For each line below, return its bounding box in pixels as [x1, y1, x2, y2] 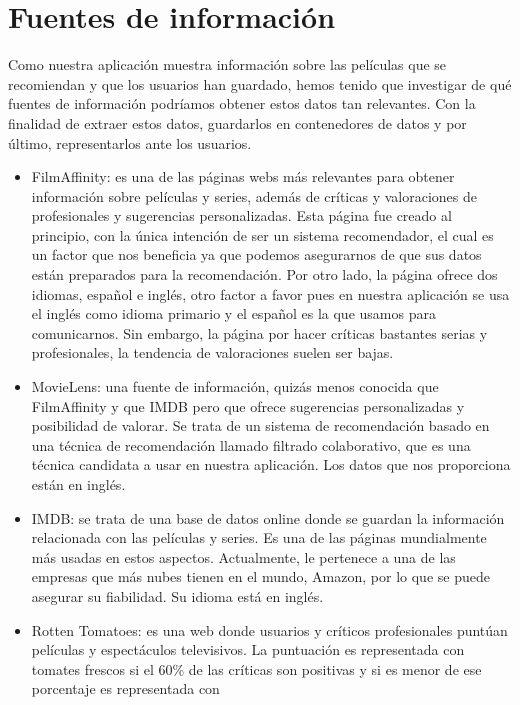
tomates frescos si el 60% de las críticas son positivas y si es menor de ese [31, 658, 482, 679]
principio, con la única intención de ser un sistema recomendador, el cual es [31, 224, 494, 245]
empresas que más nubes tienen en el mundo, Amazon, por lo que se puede [31, 566, 490, 587]
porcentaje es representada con [31, 678, 220, 699]
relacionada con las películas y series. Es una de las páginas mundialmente [31, 527, 487, 548]
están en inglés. [31, 474, 126, 494]
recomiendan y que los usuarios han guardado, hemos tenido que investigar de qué [8, 73, 512, 94]
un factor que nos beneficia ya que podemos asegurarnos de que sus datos [31, 244, 482, 265]
